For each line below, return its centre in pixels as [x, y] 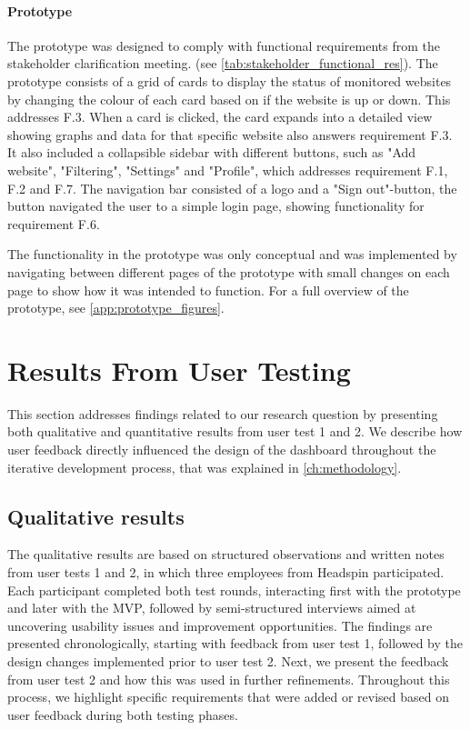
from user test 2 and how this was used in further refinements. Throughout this [229, 679]
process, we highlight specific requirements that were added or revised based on [228, 697]
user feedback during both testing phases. [123, 714]
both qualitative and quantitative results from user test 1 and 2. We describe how [235, 431]
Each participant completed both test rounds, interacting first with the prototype [234, 590]
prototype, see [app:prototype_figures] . [116, 308]
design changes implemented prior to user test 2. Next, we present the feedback [228, 660]
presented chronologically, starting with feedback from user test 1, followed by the [235, 643]
